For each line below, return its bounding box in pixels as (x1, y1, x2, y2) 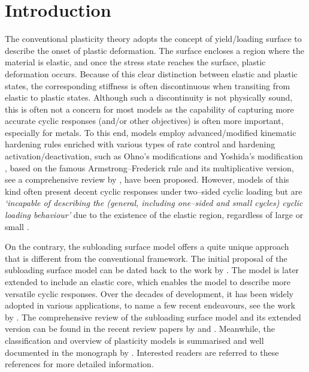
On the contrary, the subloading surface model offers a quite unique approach (5, 240, 289, 253)
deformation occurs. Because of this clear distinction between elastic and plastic (5, 67, 298, 80)
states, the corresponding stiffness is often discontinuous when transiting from (5, 79, 290, 92)
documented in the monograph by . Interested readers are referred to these (5, 346, 279, 358)
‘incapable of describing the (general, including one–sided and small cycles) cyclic (5, 196, 303, 209)
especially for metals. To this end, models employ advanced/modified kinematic (5, 126, 296, 138)
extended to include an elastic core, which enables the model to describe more (5, 276, 291, 288)
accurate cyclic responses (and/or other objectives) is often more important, (5, 114, 284, 127)
